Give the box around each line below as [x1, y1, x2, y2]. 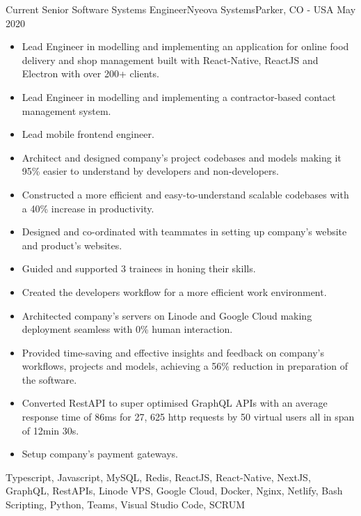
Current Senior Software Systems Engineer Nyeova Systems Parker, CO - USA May [6, 2, 356, 16]
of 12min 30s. [22, 423, 79, 437]
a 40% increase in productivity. [22, 201, 154, 215]
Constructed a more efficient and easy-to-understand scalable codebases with [22, 187, 349, 201]
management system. [22, 103, 111, 118]
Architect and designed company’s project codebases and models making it [22, 150, 342, 164]
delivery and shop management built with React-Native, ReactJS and [22, 52, 319, 67]
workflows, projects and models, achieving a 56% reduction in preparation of [22, 359, 348, 373]
